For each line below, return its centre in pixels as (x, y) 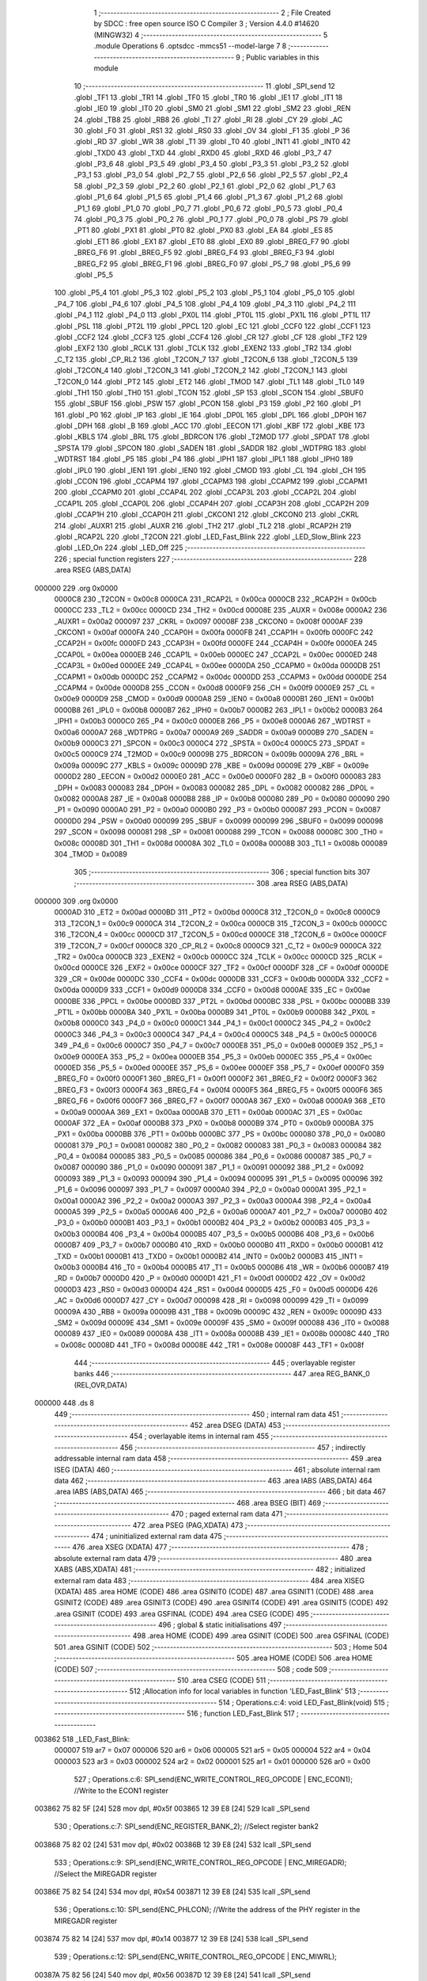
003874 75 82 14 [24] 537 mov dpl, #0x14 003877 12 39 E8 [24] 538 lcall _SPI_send (171, 1939)
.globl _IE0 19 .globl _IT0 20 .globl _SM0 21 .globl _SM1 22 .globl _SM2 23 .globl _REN (212, 109)
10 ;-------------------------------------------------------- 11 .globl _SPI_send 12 (204, 86)
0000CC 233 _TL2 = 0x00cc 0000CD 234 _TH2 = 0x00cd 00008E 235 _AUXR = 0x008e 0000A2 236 (221, 610)
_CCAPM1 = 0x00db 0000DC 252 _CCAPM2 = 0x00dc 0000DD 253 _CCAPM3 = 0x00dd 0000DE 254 (221, 677)
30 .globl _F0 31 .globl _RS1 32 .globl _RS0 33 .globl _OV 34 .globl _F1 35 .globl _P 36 (212, 130)
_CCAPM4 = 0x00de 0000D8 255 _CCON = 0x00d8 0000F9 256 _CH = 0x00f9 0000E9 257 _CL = (215, 688)
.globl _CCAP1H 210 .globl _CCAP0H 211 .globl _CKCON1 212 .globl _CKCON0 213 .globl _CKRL (207, 514)
